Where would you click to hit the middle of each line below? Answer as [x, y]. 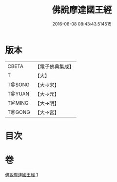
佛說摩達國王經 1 [21, 175]
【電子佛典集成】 [54, 67]
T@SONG [19, 85]
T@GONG [19, 112]
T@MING [18, 103]
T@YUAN [19, 93]
